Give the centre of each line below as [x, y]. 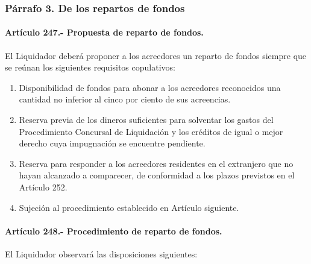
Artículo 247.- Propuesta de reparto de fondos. [104, 32]
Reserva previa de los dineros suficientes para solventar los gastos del [146, 120]
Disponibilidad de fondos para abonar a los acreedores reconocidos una [150, 87]
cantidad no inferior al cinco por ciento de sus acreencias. [125, 99]
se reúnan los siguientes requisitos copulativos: [90, 67]
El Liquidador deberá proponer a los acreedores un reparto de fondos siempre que [156, 55]
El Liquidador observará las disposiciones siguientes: [101, 253]
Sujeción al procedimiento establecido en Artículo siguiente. [129, 207]
